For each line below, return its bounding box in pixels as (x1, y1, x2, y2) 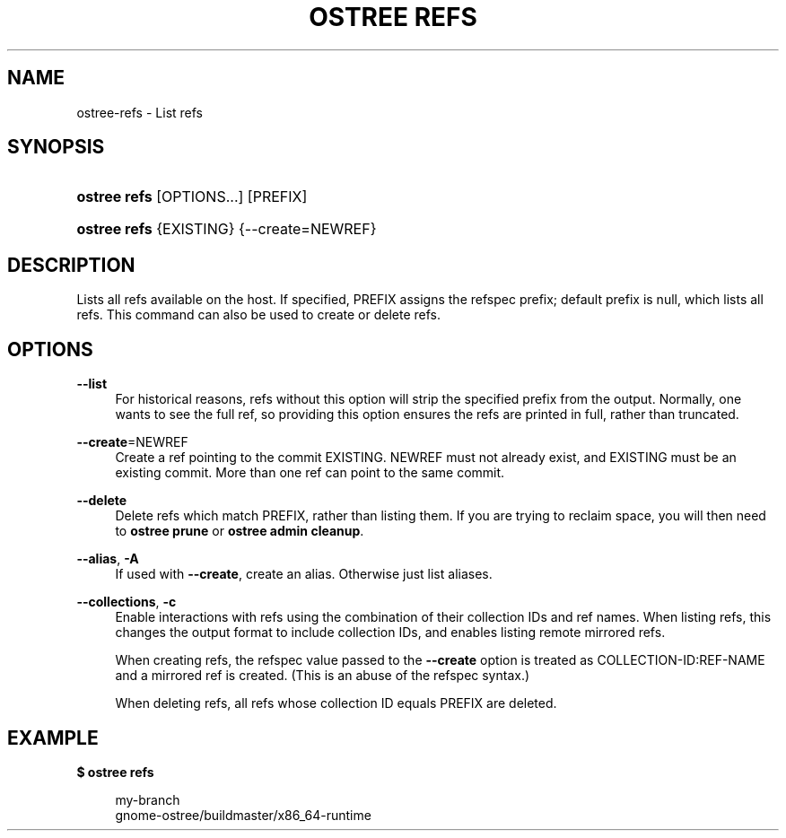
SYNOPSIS (7, 135, 105, 159)
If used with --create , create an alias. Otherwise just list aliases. (115, 566, 493, 582)
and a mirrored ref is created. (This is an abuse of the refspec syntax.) (115, 668, 530, 684)
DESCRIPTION (7, 253, 135, 276)
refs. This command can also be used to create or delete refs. (76, 307, 441, 323)
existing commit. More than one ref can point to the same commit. (115, 465, 505, 481)
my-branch (115, 791, 180, 807)
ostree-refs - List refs (76, 104, 203, 120)
